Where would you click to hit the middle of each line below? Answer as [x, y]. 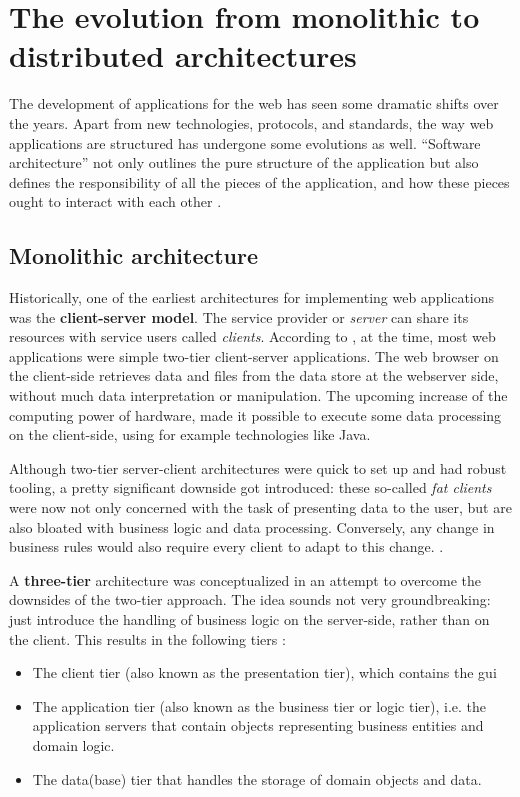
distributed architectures [183, 55]
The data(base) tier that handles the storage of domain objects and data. [257, 778]
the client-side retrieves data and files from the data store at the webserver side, [254, 375]
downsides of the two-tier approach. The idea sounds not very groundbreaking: [250, 599]
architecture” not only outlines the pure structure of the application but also [244, 162]
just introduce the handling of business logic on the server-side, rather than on [249, 618]
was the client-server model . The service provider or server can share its [239, 316]
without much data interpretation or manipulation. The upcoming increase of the [258, 395]
